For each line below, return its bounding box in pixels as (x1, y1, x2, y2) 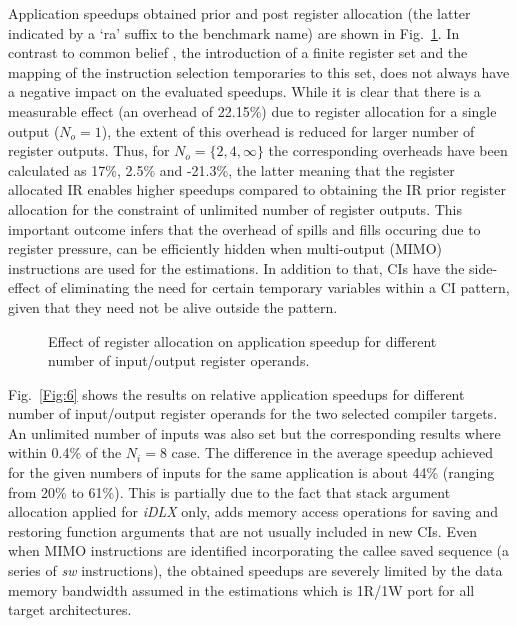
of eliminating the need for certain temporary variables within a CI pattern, (44, 277, 510, 298)
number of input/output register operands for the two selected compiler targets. (8, 403, 498, 424)
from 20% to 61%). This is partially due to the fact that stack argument (8, 481, 451, 502)
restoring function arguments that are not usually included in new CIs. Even (8, 520, 477, 541)
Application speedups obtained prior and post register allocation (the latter (8, 3, 471, 23)
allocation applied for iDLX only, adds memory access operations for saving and (8, 501, 499, 522)
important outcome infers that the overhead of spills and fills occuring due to (8, 218, 481, 239)
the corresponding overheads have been (268, 140, 508, 161)
